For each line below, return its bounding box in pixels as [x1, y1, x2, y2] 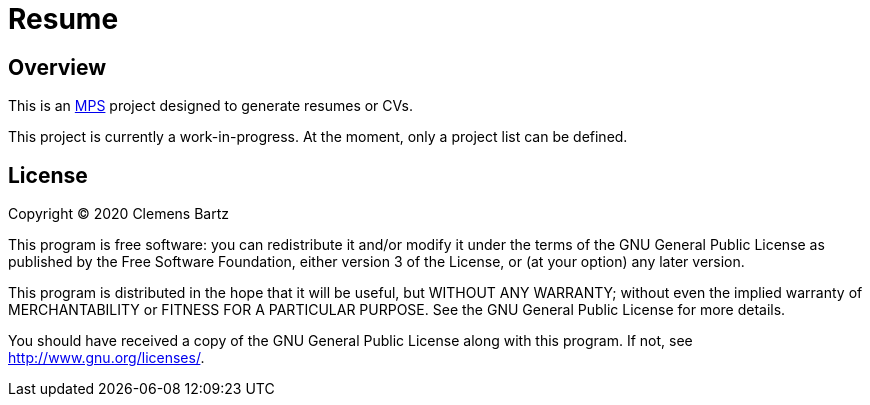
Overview [8, 54, 107, 80]
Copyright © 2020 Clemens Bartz [8, 205, 230, 223]
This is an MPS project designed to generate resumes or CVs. [8, 97, 413, 115]
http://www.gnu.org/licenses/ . [8, 349, 205, 367]
